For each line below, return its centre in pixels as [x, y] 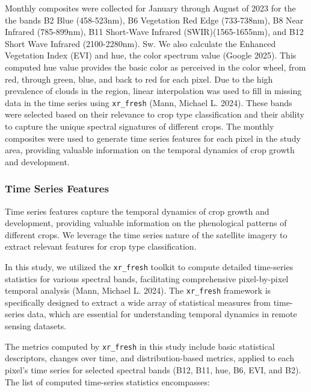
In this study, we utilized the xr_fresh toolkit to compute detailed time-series [149, 266]
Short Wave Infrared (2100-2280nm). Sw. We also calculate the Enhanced [140, 43]
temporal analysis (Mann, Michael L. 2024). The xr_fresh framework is [138, 290]
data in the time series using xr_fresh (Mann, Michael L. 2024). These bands [149, 102]
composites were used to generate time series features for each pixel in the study [153, 138]
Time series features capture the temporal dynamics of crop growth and [137, 211]
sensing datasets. [36, 326]
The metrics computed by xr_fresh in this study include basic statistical [140, 346]
